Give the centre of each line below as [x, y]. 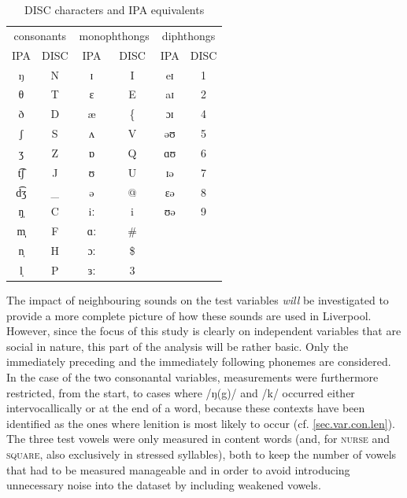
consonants [40, 35]
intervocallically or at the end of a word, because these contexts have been [186, 408]
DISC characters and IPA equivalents [115, 9]
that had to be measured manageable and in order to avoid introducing [178, 469]
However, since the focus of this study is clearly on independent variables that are [204, 331]
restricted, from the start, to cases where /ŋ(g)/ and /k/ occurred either [181, 392]
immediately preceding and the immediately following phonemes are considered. [199, 362]
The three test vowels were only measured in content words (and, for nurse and [198, 439]
